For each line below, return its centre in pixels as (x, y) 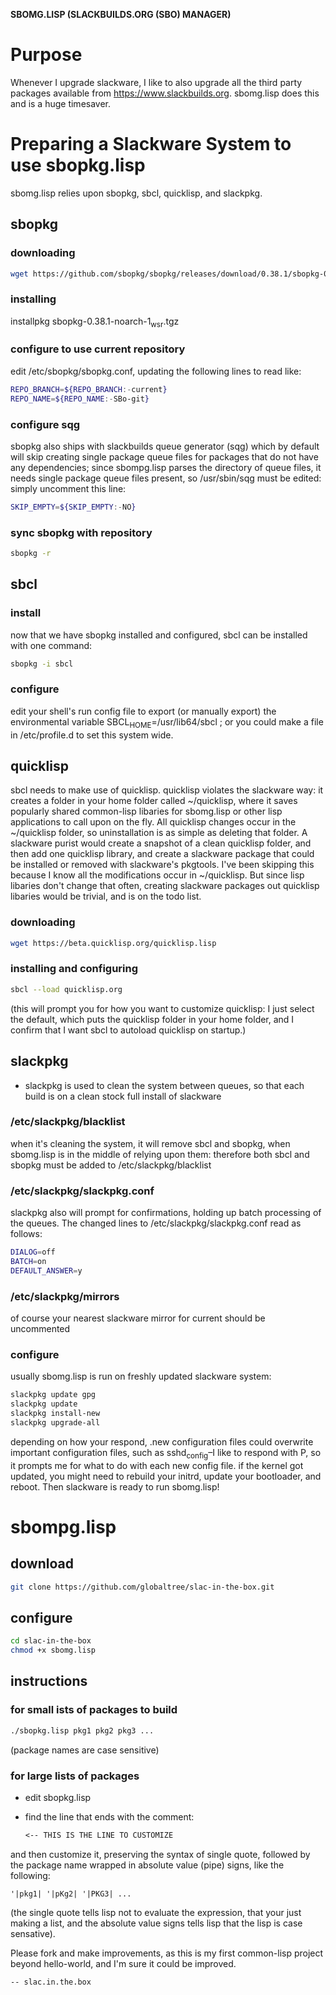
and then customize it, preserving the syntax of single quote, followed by (160, 1854)
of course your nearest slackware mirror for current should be (138, 1318)
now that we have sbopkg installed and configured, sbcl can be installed (159, 635)
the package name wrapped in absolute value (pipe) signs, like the (147, 1865)
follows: (26, 1234)
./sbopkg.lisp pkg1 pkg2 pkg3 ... (82, 1730)
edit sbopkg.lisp (58, 1797)
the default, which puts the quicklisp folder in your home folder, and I (152, 1019)
